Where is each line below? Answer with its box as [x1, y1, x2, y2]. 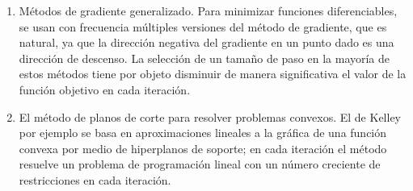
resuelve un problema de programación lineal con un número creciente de [19, 156, 381, 172]
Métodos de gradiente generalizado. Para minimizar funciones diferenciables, [19, 2, 398, 19]
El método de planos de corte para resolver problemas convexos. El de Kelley [19, 108, 401, 125]
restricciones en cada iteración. [19, 171, 171, 188]
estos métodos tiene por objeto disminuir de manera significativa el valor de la [19, 65, 407, 82]
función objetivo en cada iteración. [19, 81, 191, 98]
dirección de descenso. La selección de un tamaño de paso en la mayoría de [19, 49, 390, 66]
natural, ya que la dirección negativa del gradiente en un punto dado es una [19, 34, 394, 51]
